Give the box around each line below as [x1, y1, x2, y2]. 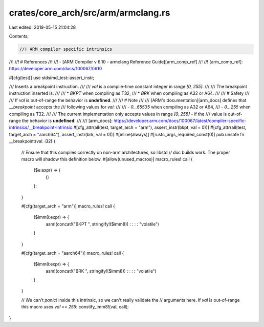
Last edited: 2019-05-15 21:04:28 [9, 24, 76, 30]
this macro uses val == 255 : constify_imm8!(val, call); [21, 304, 129, 310]
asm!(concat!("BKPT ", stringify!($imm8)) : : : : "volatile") [45, 221, 159, 227]
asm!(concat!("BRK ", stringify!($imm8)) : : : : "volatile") [45, 268, 156, 274]
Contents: [9, 33, 29, 39]
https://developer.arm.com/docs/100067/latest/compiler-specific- [113, 118, 246, 124]
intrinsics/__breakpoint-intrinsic [9, 124, 73, 130]
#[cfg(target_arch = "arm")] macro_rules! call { [21, 203, 115, 209]
